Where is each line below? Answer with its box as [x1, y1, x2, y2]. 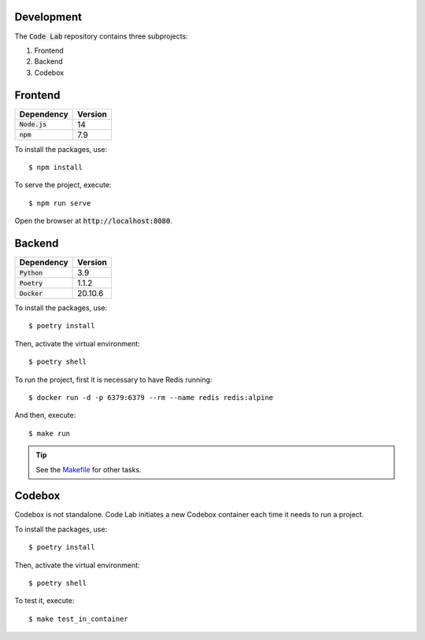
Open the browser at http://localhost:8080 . [14, 216, 173, 226]
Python [19, 268, 43, 277]
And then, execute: [14, 410, 76, 420]
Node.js [19, 120, 47, 129]
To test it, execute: [14, 596, 75, 605]
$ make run [28, 429, 71, 438]
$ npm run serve [28, 198, 91, 208]
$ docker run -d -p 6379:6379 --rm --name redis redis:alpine [28, 394, 274, 402]
